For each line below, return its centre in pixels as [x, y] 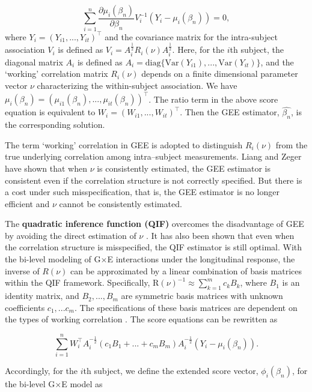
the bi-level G [30, 383]
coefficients [25, 307]
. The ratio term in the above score [213, 99]
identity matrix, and [42, 296]
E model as [82, 383]
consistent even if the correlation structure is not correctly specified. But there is [154, 180]
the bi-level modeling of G [53, 259]
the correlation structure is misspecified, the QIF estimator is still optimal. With [154, 247]
